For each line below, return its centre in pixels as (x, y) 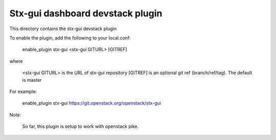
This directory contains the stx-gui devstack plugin (63, 29)
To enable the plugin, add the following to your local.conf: (70, 38)
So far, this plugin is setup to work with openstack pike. (80, 126)
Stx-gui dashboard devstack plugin (86, 13)
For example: (23, 91)
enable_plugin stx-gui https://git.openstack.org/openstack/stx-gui (91, 103)
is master (32, 80)
